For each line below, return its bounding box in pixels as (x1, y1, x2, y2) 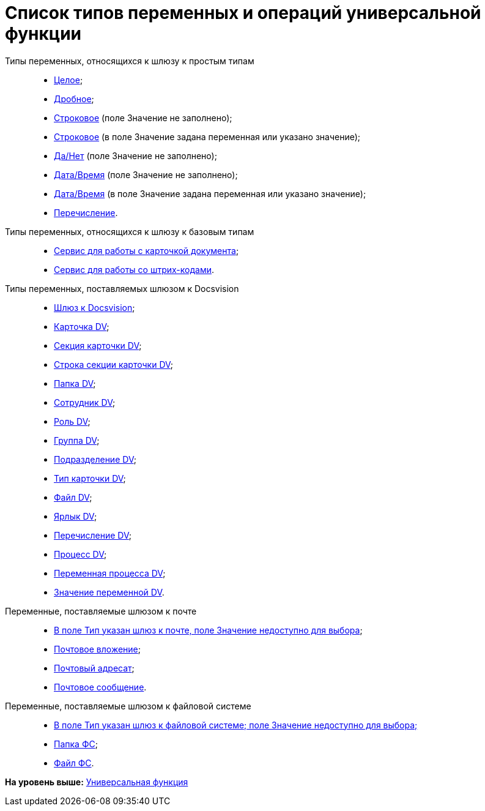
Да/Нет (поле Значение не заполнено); (54, 150, 217, 161)
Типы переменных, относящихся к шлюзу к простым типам (5, 55, 254, 66)
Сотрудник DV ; (54, 397, 116, 408)
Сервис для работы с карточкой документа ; (54, 245, 239, 256)
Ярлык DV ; (54, 510, 97, 521)
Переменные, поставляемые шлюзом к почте (5, 605, 197, 616)
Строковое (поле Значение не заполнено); (54, 112, 232, 123)
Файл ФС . (54, 757, 94, 768)
